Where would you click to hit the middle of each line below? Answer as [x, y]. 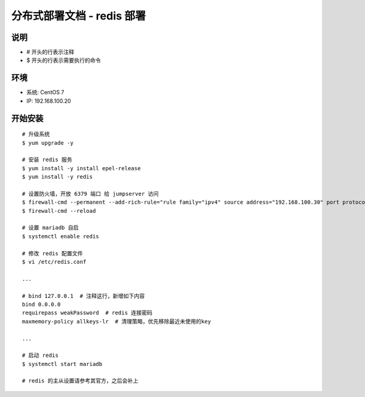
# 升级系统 [36, 134]
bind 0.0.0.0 [41, 304]
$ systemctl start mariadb [62, 364]
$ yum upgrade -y [48, 143]
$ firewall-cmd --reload [59, 211]
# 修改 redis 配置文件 [53, 253]
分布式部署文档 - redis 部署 [78, 16]
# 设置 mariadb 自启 [50, 228]
